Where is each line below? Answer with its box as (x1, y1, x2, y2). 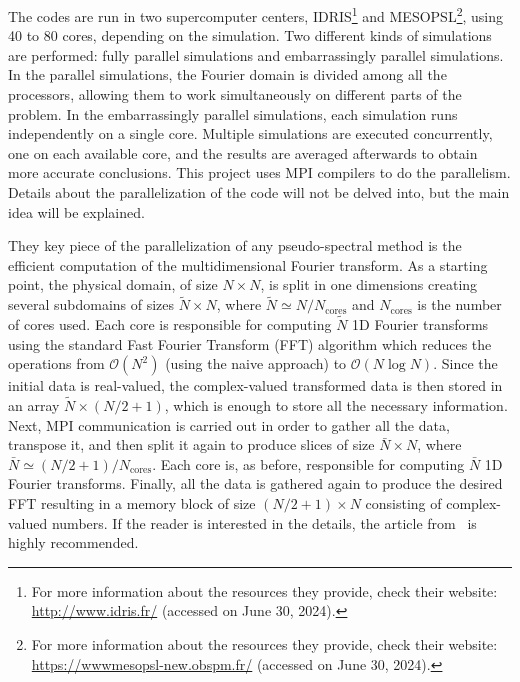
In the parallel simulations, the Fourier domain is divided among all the (8, 64, 447, 85)
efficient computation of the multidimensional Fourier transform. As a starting (8, 254, 488, 275)
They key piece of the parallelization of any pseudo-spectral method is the (8, 235, 462, 256)
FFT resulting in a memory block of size (8, 492, 256, 513)
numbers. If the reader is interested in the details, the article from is (51, 512, 477, 533)
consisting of (365, 492, 442, 513)
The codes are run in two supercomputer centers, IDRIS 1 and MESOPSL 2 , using (8, 3, 504, 26)
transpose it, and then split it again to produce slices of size (8, 434, 375, 455)
